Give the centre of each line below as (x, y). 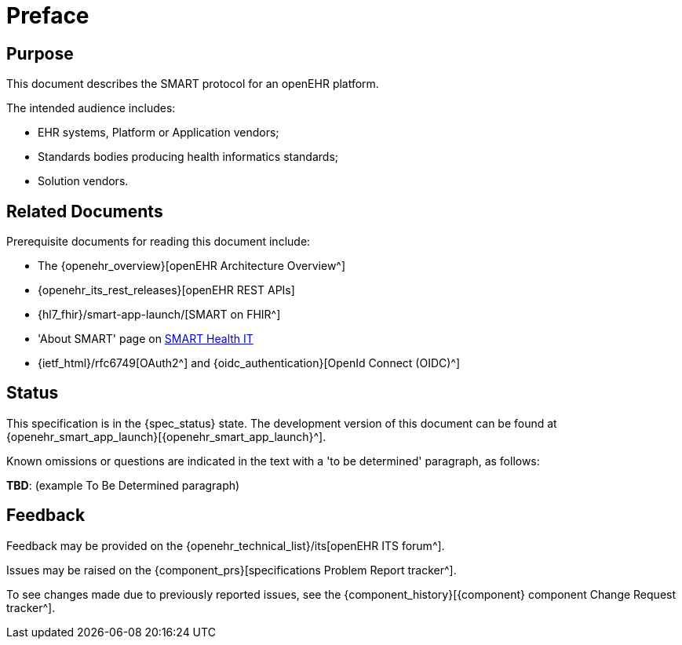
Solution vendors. (83, 181)
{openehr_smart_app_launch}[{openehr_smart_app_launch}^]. (166, 436)
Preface (48, 16)
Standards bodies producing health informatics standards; (188, 157)
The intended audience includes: (91, 108)
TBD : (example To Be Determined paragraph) (123, 485)
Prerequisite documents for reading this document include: (159, 242)
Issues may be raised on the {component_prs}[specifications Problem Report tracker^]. (232, 570)
